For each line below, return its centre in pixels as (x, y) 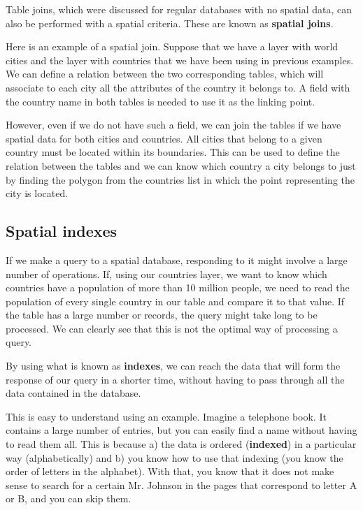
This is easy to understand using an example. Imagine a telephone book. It (166, 416)
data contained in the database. (73, 393)
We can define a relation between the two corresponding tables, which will (165, 74)
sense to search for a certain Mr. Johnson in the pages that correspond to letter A (181, 484)
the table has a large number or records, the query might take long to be (162, 315)
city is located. (37, 193)
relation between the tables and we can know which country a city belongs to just (181, 165)
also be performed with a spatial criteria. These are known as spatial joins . (170, 23)
